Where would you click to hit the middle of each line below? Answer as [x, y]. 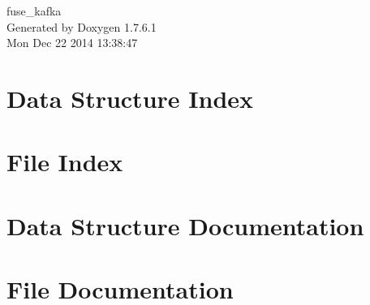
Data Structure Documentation [185, 225]
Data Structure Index [130, 98]
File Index [65, 162]
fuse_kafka [34, 11]
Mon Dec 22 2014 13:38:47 [72, 43]
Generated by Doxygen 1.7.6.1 [82, 26]
